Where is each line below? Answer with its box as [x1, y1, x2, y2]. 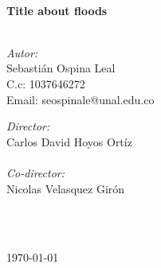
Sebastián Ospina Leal [6, 60, 116, 76]
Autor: [6, 44, 38, 60]
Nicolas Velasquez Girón [6, 180, 125, 196]
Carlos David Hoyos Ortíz [6, 133, 132, 150]
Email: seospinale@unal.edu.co [6, 91, 155, 107]
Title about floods [6, 2, 108, 18]
